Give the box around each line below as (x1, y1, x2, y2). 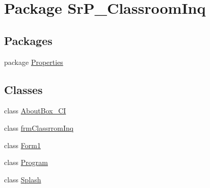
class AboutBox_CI (4, 105, 66, 116)
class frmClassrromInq (4, 122, 74, 133)
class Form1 (4, 139, 41, 150)
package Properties (4, 56, 63, 67)
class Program (4, 157, 48, 168)
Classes (4, 81, 43, 97)
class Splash (4, 174, 41, 184)
